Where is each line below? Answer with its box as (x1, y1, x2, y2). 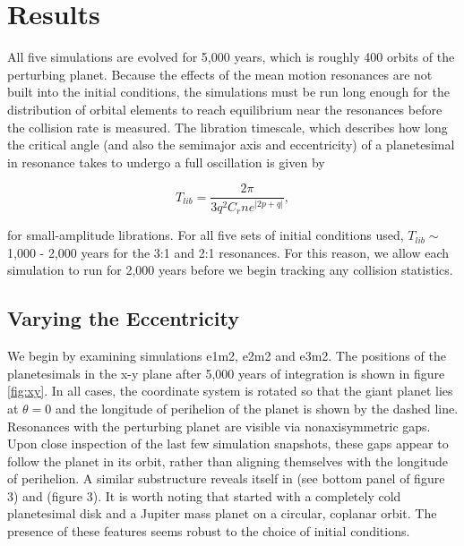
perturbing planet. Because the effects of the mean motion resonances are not (7, 64, 433, 83)
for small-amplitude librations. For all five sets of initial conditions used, (7, 226, 404, 244)
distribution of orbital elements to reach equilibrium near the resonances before (7, 99, 443, 118)
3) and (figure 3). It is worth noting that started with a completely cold (7, 486, 401, 505)
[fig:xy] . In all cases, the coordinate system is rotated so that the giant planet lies (7, 381, 453, 400)
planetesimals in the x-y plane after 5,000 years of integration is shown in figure (7, 363, 445, 382)
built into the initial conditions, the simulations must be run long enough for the (7, 82, 450, 101)
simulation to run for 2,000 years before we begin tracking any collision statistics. (7, 260, 453, 279)
